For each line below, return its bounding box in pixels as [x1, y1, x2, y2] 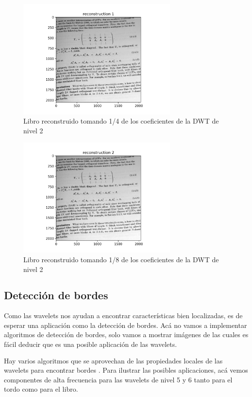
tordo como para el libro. [4, 384, 78, 394]
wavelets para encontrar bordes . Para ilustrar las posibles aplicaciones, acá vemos [4, 365, 248, 375]
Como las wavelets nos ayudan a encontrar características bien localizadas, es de [4, 310, 243, 321]
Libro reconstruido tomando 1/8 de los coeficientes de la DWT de [23, 254, 219, 264]
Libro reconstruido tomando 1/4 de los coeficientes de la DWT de [23, 116, 219, 126]
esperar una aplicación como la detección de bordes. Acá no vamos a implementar [4, 320, 247, 330]
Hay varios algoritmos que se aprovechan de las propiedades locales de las [4, 355, 223, 365]
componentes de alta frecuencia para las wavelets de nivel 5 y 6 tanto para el [4, 374, 233, 384]
